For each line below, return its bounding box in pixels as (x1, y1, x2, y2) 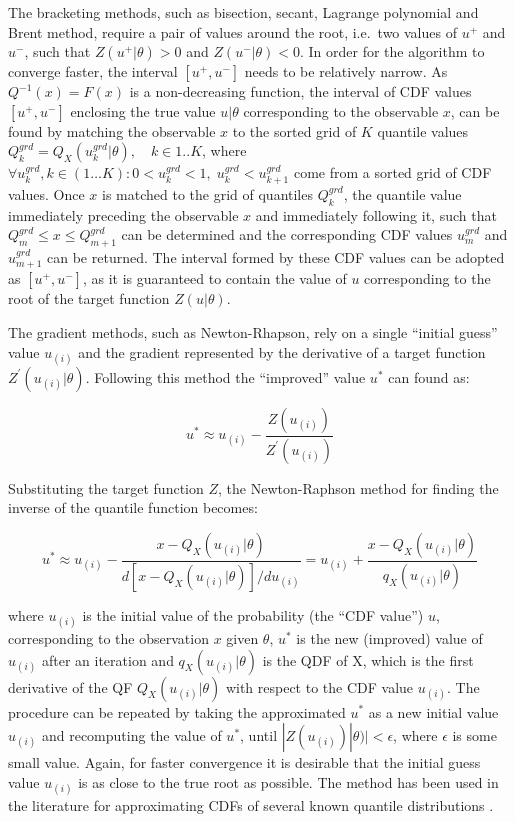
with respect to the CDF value (225, 676, 414, 697)
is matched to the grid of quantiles (102, 183, 313, 204)
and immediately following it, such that (255, 204, 497, 225)
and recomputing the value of (41, 725, 222, 746)
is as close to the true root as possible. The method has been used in (78, 771, 499, 792)
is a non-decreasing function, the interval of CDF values (129, 81, 472, 102)
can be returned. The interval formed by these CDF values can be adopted (47, 246, 505, 267)
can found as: (388, 366, 470, 387)
